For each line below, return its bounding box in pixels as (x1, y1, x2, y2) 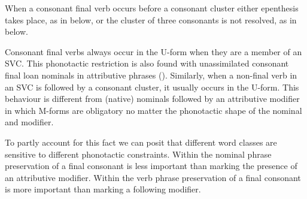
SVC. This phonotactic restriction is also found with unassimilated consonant (5, 57, 289, 70)
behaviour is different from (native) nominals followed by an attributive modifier (5, 92, 300, 105)
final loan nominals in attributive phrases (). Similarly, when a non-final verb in (5, 68, 297, 81)
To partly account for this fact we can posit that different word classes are (5, 135, 277, 148)
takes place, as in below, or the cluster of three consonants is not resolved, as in (5, 13, 297, 26)
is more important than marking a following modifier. (5, 183, 201, 195)
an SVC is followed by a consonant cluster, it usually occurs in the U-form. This (5, 80, 299, 93)
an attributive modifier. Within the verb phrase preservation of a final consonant (5, 171, 301, 183)
